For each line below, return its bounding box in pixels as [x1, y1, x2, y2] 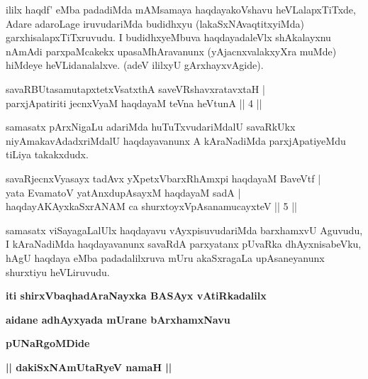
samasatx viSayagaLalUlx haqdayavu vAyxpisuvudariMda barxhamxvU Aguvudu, [6, 222, 363, 237]
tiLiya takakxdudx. [6, 147, 89, 162]
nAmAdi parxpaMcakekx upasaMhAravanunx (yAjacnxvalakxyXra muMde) [6, 43, 337, 58]
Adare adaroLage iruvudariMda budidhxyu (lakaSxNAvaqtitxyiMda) [6, 16, 304, 31]
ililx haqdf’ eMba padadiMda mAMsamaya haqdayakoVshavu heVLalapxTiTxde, [6, 2, 356, 16]
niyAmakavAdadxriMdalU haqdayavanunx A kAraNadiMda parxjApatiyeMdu [6, 133, 346, 148]
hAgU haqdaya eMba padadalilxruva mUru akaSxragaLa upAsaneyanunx [6, 250, 325, 265]
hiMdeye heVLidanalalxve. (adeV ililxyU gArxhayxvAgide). [6, 57, 264, 72]
